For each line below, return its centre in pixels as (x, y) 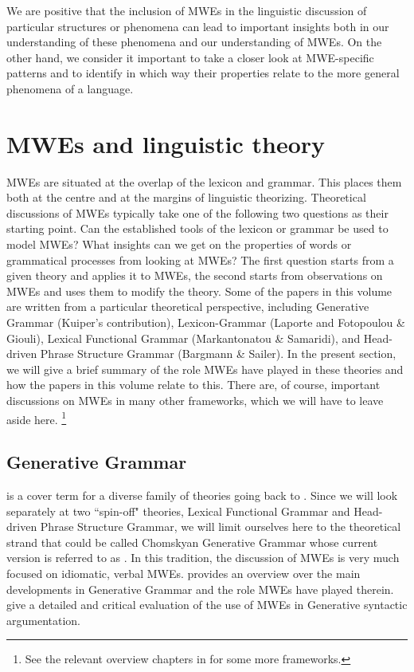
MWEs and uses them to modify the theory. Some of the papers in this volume (199, 291)
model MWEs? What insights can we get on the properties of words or (179, 244)
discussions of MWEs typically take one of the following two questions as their (197, 212)
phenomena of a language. (70, 88)
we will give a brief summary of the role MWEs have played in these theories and (205, 369)
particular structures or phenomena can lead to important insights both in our (198, 26)
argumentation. (44, 620)
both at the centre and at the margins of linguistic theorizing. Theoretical (186, 197)
